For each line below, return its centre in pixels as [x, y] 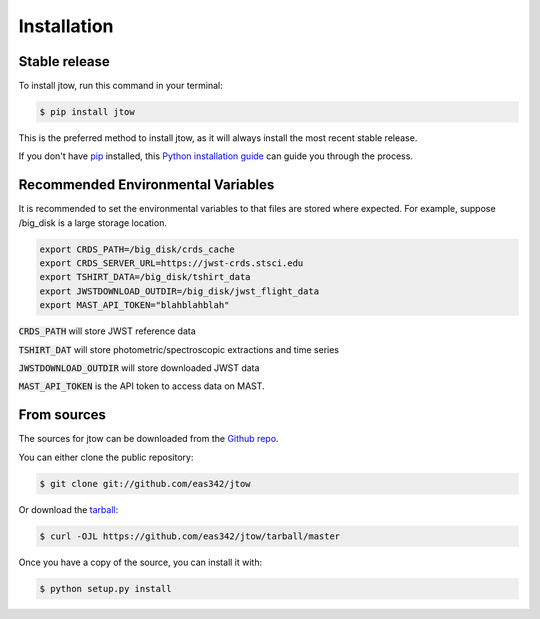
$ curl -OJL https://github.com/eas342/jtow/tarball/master [190, 536]
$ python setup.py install [105, 588]
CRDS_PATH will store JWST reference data [107, 331]
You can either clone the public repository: [106, 457]
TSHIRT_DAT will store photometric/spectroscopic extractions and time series [179, 349]
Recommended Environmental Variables [146, 185]
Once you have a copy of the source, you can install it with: [140, 562]
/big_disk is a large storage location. [92, 222]
